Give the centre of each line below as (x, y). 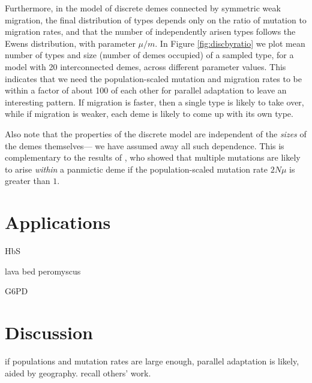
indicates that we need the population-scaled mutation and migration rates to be (153, 78)
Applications (58, 222)
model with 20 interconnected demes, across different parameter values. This (145, 66)
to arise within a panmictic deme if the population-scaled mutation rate (136, 169)
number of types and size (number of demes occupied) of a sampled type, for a (149, 55)
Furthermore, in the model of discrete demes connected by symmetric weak (143, 8)
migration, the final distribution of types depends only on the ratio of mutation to (156, 19)
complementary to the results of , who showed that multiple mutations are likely (153, 157)
